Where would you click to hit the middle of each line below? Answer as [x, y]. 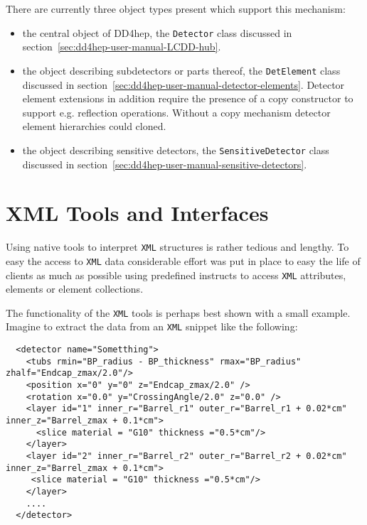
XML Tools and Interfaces [137, 213]
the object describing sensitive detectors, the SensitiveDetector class [176, 150]
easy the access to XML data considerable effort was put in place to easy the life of [183, 260]
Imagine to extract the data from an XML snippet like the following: [152, 326]
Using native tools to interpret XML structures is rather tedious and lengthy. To [177, 247]
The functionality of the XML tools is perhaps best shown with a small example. [178, 312]
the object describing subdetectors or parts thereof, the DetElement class [181, 70]
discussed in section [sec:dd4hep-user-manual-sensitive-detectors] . [165, 164]
